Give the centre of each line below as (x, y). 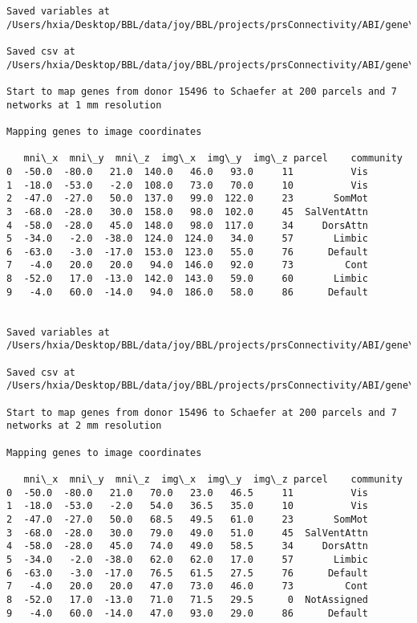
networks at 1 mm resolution (84, 105)
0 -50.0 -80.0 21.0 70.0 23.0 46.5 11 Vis (188, 493)
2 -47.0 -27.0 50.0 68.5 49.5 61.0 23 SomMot (188, 519)
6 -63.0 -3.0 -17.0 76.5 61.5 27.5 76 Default (188, 573)
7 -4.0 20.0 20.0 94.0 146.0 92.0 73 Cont (188, 265)
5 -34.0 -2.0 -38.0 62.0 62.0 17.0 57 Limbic (188, 559)
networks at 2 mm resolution (84, 426)
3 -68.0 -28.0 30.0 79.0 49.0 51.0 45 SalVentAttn (188, 533)
